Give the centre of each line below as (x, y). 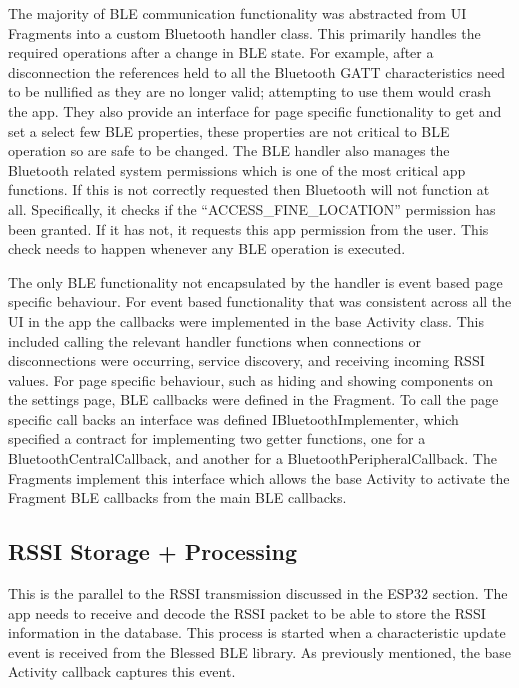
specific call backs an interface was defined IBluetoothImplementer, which (233, 418)
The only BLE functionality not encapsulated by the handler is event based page (255, 281)
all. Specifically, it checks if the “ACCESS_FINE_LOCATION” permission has (252, 208)
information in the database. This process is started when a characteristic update (257, 632)
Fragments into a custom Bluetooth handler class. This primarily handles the (244, 32)
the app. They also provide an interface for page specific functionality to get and (255, 110)
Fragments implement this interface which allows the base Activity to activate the (259, 477)
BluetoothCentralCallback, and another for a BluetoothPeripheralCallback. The (252, 458)
